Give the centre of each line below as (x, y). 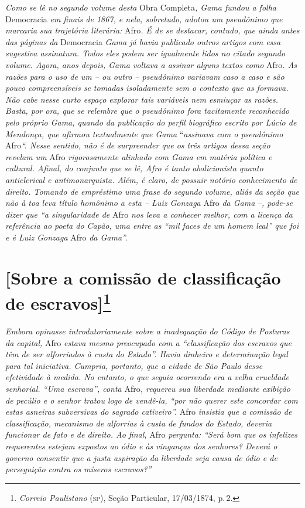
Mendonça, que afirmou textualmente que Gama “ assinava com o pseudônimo (144, 133)
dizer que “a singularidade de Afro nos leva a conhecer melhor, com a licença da (149, 214)
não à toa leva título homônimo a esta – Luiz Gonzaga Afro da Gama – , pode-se (149, 203)
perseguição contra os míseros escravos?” (78, 469)
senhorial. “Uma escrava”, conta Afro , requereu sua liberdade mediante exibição (148, 389)
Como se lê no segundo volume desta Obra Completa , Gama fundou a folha (141, 7)
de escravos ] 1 (58, 302)
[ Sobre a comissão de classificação (143, 277)
